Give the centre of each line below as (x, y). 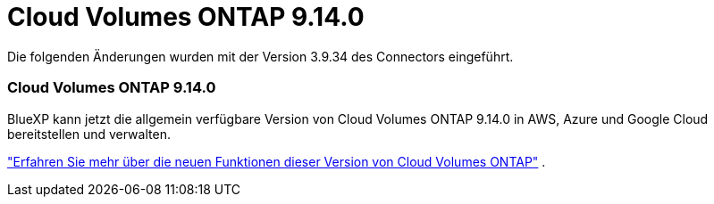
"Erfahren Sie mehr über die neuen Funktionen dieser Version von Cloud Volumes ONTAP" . (277, 161)
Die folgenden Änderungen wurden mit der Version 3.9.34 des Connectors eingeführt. (260, 56)
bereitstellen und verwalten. (89, 134)
